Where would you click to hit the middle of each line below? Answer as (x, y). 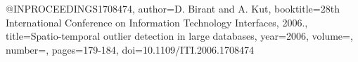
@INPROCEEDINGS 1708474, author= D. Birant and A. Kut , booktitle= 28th (173, 8)
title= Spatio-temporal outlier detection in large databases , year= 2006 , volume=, (179, 36)
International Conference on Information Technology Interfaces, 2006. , (157, 22)
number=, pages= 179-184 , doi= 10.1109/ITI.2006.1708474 (130, 49)
